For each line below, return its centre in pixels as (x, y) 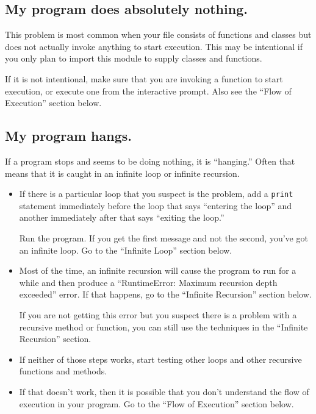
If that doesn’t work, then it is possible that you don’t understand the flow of (164, 391)
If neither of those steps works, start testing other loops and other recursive (160, 359)
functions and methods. (63, 371)
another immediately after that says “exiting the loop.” (122, 217)
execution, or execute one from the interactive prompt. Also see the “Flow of (148, 91)
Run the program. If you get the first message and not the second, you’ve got (163, 238)
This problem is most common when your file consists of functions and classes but (158, 34)
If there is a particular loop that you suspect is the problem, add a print (156, 194)
